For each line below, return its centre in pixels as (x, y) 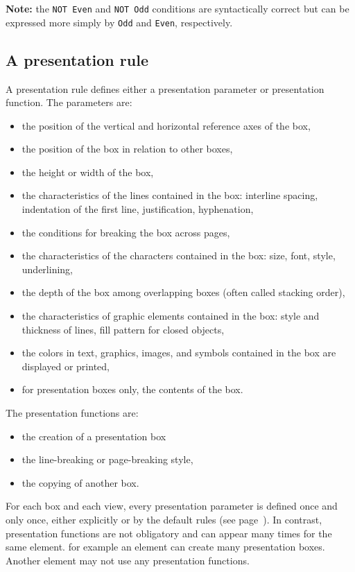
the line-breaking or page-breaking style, (107, 459)
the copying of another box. (80, 482)
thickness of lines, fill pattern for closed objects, (123, 329)
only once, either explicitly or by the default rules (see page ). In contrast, (164, 519)
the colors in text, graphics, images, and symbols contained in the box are (179, 353)
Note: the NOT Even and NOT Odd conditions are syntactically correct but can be (177, 8)
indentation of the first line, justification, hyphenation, (138, 209)
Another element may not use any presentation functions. (128, 560)
